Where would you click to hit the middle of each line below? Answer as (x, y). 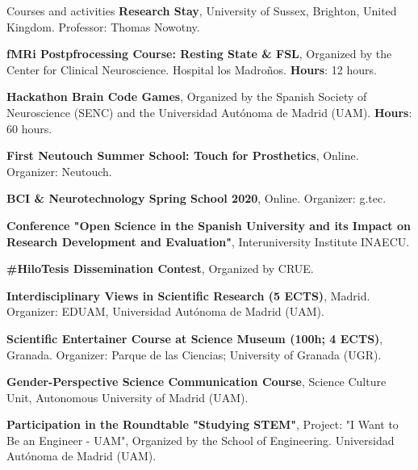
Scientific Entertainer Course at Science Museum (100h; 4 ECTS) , (195, 338)
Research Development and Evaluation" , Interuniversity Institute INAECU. (208, 241)
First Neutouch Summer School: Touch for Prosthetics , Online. (183, 155)
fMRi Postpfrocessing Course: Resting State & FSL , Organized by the (199, 54)
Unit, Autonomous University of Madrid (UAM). (127, 397)
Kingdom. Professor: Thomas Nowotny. (103, 26)
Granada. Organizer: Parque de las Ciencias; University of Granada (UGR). (194, 354)
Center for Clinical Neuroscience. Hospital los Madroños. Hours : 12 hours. (192, 69)
